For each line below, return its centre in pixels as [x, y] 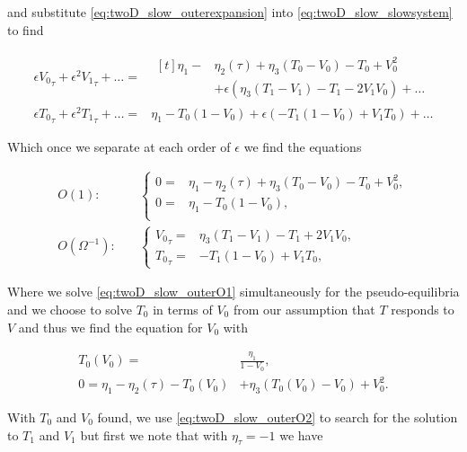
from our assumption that [304, 309]
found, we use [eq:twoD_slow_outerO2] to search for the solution [278, 417]
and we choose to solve [70, 309]
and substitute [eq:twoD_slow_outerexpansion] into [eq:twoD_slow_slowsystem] [230, 12]
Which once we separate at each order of [119, 146]
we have [301, 434]
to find [26, 29]
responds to [423, 309]
